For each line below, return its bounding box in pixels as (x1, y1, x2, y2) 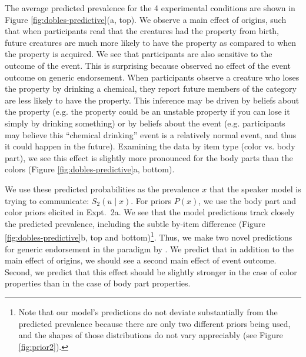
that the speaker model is (209, 182, 301, 195)
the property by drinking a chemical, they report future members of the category (5, 82, 297, 95)
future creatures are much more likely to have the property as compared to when (5, 36, 297, 48)
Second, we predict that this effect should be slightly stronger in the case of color (5, 265, 297, 278)
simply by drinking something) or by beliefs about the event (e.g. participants (5, 116, 285, 129)
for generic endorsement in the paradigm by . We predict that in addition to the (5, 242, 294, 255)
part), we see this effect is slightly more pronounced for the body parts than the (5, 151, 293, 164)
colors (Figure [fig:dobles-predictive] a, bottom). (5, 163, 175, 175)
